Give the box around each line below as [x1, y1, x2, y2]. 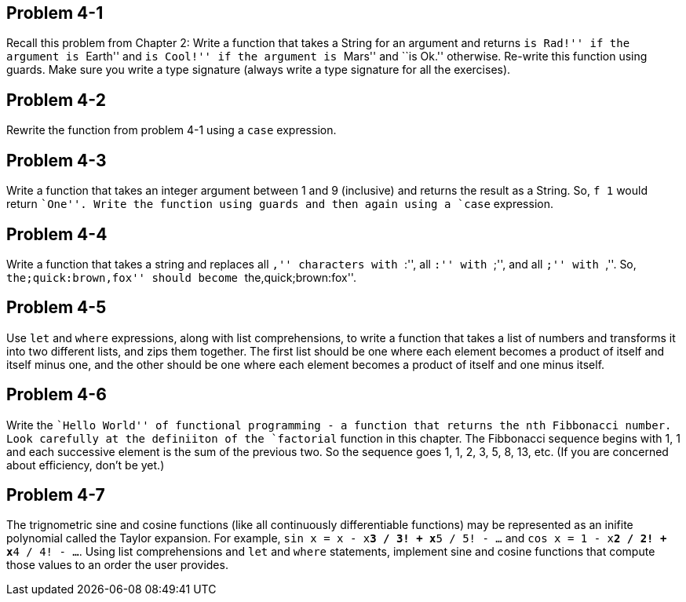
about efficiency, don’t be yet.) [6, 458, 165, 472]
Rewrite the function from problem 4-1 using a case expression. [6, 123, 337, 137]
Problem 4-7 [6, 485, 105, 505]
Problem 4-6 [6, 385, 107, 405]
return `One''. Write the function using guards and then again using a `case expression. [6, 197, 553, 211]
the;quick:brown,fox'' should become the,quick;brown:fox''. [6, 270, 356, 284]
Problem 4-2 [6, 89, 106, 110]
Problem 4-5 [6, 297, 107, 318]
